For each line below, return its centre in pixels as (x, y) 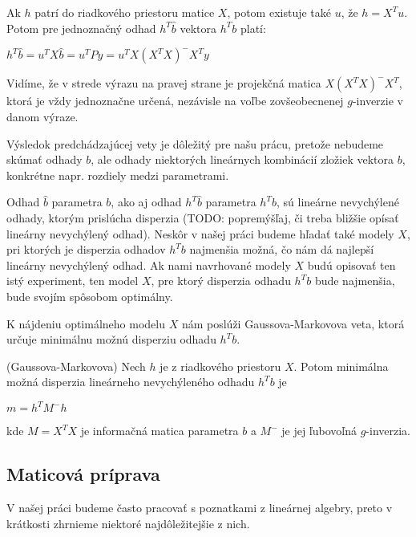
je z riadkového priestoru (220, 366)
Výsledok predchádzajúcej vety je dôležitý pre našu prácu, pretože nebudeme (195, 143)
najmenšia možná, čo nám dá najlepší (282, 249)
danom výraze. (42, 116)
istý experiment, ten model (73, 281)
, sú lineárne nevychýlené (337, 202)
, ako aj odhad (146, 202)
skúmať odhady (44, 159)
